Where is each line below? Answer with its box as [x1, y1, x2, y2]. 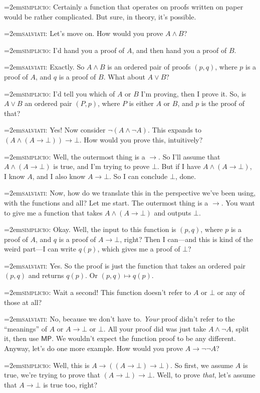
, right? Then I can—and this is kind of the [120, 233, 253, 244]
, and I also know [32, 170, 86, 181]
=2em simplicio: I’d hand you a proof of [4, 44, 125, 55]
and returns [28, 270, 64, 280]
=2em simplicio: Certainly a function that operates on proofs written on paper [4, 1, 243, 11]
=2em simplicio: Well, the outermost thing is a [4, 151, 145, 161]
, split [231, 323, 249, 333]
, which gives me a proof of [97, 243, 180, 254]
